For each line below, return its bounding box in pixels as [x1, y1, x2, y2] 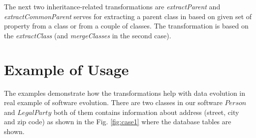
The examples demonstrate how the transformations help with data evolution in [4, 87, 246, 98]
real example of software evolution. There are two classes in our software [4, 97, 223, 108]
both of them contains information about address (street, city [53, 107, 239, 117]
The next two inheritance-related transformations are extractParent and [4, 1, 221, 11]
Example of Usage [4, 59, 129, 79]
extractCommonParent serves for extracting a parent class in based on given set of [4, 11, 252, 21]
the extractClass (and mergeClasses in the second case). [4, 30, 171, 40]
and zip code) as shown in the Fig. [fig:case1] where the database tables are [4, 116, 231, 127]
